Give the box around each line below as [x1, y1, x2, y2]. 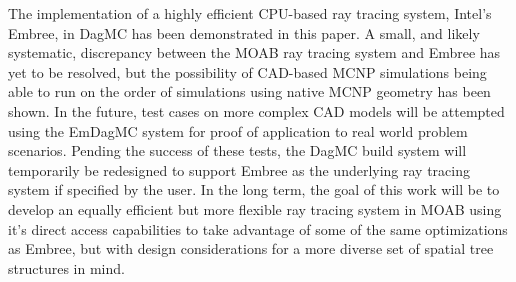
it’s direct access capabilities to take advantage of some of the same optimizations [8, 218, 508, 239]
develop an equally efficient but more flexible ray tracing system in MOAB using [8, 198, 502, 219]
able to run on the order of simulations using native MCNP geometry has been [8, 81, 491, 102]
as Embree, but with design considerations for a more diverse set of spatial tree [8, 238, 494, 259]
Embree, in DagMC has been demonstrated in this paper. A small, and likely [8, 22, 480, 43]
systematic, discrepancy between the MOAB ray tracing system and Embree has [8, 42, 501, 63]
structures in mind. [8, 257, 125, 278]
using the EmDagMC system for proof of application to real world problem [8, 120, 468, 141]
